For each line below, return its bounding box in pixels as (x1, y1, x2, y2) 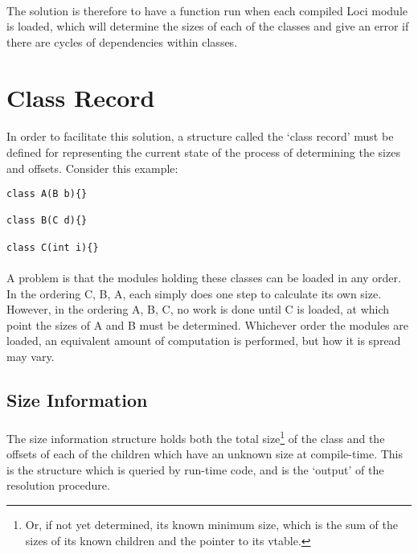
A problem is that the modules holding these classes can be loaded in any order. (6, 269, 401, 285)
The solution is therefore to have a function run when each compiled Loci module (6, 2, 408, 18)
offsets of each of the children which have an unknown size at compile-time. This (6, 445, 404, 462)
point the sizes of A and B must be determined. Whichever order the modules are (6, 316, 408, 333)
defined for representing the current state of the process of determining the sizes (6, 143, 400, 160)
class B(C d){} (6, 215, 88, 227)
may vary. (6, 347, 55, 364)
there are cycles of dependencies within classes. (6, 33, 238, 50)
